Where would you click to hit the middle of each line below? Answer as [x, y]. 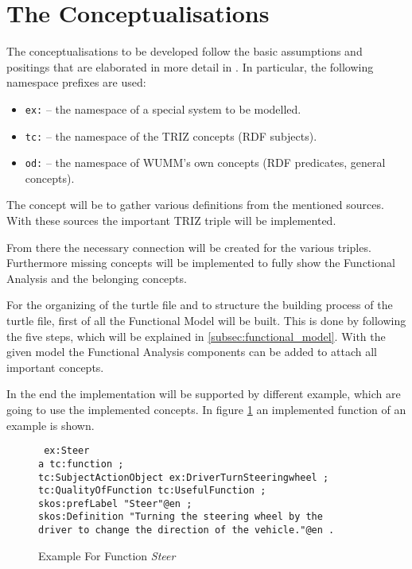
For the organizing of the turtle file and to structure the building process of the [200, 305]
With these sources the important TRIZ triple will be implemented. [171, 221]
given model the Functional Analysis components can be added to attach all [192, 352]
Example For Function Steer [107, 555]
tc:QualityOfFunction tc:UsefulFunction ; [152, 491]
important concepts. [55, 367]
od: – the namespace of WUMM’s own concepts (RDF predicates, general [205, 163]
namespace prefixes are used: [76, 82]
